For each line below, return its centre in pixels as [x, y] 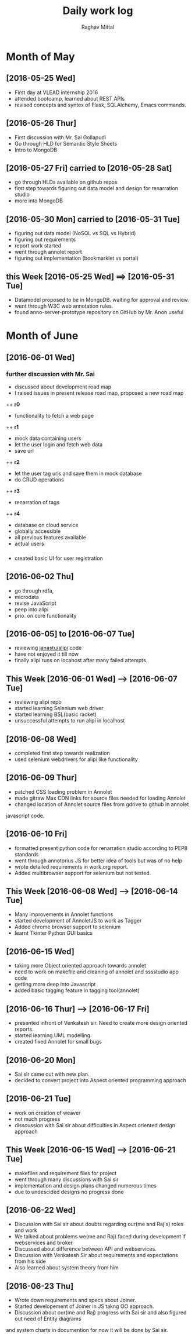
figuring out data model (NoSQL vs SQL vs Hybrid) [75, 233]
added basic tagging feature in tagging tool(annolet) [77, 990]
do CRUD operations [39, 479]
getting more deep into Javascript [55, 985]
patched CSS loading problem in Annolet [63, 791]
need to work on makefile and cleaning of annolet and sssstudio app [97, 972]
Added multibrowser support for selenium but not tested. [83, 873]
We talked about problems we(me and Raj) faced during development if [100, 1237]
